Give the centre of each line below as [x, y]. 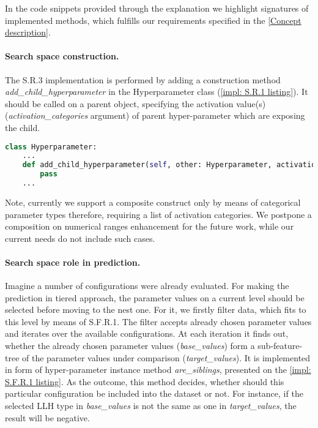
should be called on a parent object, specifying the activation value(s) [135, 103]
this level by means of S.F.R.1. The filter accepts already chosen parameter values [158, 321]
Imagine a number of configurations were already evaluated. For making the [147, 286]
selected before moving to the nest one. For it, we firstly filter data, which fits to [156, 310]
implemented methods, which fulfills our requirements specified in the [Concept [153, 20]
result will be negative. [47, 417]
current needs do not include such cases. [80, 238]
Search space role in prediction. [73, 262]
